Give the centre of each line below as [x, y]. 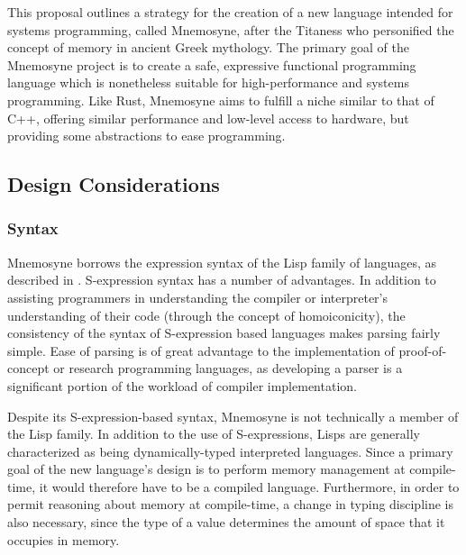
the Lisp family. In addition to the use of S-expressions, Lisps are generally [214, 434]
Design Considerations [114, 184]
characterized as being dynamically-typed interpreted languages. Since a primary [230, 451]
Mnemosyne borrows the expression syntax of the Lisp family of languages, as [222, 262]
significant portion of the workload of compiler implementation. [182, 385]
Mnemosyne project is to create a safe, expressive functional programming [212, 64]
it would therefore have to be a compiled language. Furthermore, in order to [249, 486]
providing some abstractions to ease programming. [146, 136]
